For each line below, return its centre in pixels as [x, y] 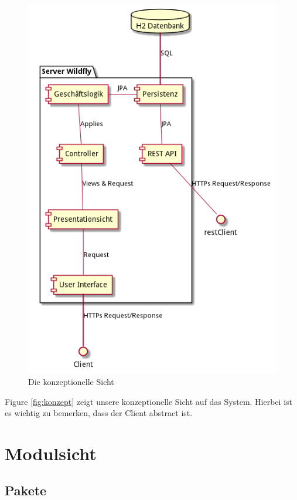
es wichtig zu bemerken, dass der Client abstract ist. [99, 413]
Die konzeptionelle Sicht [71, 381]
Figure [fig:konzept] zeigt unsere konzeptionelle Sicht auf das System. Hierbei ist [149, 401]
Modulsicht [51, 453]
